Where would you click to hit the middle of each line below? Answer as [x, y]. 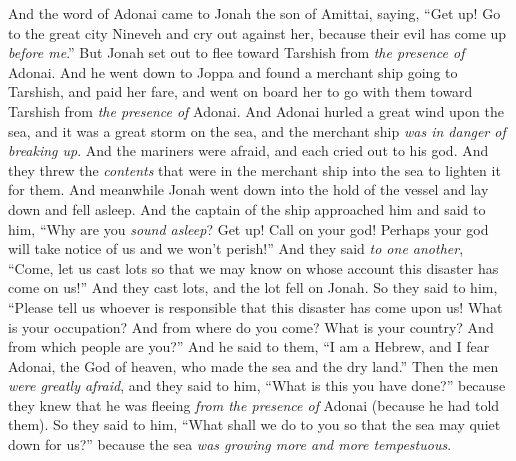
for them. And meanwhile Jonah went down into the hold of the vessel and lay [248, 189]
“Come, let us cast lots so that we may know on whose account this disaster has [253, 267]
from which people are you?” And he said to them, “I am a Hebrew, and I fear [249, 346]
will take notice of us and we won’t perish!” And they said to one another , [236, 248]
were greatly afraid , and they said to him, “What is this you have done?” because [257, 385]
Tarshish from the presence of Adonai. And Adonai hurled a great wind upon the [256, 110]
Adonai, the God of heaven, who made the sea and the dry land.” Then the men [253, 365]
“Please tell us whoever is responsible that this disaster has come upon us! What [255, 306]
